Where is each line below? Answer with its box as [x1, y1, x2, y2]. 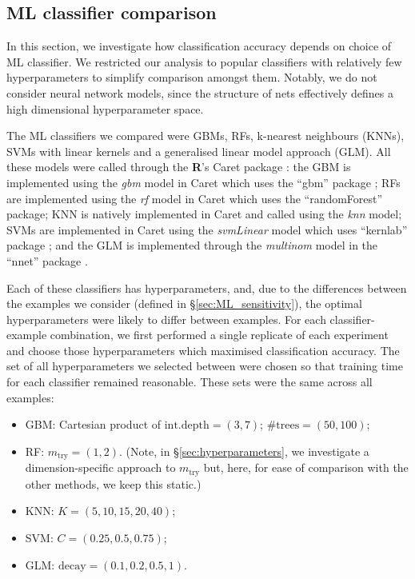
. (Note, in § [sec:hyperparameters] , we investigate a [119, 442, 369, 459]
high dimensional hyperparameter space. [6, 100, 204, 117]
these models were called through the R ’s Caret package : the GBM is [6, 158, 351, 175]
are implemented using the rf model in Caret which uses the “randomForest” [6, 190, 383, 206]
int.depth [164, 420, 209, 432]
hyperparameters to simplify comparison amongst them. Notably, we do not [6, 69, 377, 86]
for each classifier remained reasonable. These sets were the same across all [6, 373, 373, 390]
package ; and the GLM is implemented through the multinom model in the [6, 237, 378, 254]
